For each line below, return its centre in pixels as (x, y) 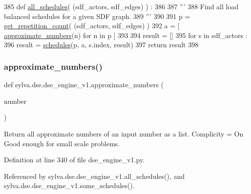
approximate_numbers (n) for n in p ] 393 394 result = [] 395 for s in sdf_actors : (126, 35)
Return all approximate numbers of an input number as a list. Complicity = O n (124, 133)
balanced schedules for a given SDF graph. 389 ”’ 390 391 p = (97, 16)
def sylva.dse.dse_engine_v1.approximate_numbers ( (84, 85)
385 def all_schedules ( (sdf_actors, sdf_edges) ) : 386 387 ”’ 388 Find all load (121, 6)
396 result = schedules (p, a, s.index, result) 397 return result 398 (101, 45)
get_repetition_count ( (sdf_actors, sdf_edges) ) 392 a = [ (92, 26)
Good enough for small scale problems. (62, 143)
